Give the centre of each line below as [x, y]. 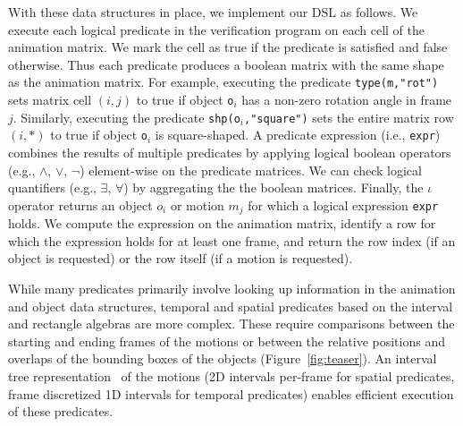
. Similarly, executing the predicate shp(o [126, 117]
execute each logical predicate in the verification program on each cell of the [217, 29]
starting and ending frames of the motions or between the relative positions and [227, 341]
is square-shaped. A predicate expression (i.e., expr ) [298, 135]
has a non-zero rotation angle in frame [347, 100]
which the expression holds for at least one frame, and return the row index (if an [232, 240]
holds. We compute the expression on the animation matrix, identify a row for [222, 223]
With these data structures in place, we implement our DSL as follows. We [213, 12]
